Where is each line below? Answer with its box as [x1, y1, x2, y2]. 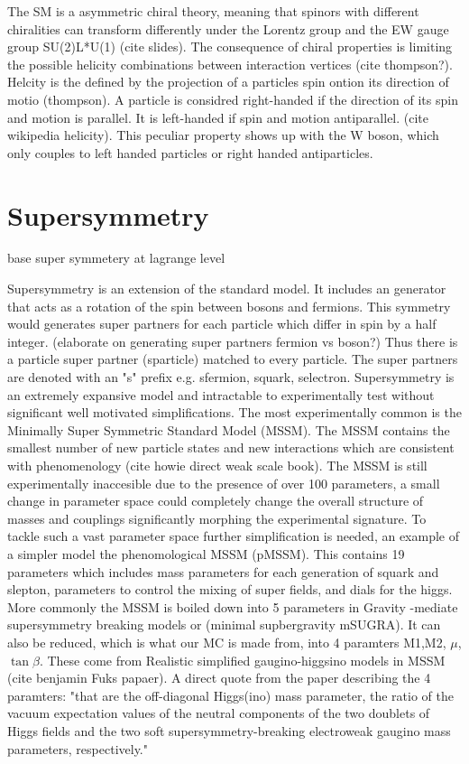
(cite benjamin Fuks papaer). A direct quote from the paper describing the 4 [7, 668, 431, 687]
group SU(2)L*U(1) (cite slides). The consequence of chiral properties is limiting [7, 37, 453, 56]
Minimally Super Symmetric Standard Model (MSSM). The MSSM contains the [7, 420, 450, 439]
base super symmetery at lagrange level [7, 248, 225, 267]
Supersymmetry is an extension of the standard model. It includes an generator [7, 279, 446, 298]
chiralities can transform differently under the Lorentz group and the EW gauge [7, 19, 449, 38]
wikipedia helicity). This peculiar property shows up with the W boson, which [7, 126, 439, 144]
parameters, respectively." [7, 739, 149, 758]
